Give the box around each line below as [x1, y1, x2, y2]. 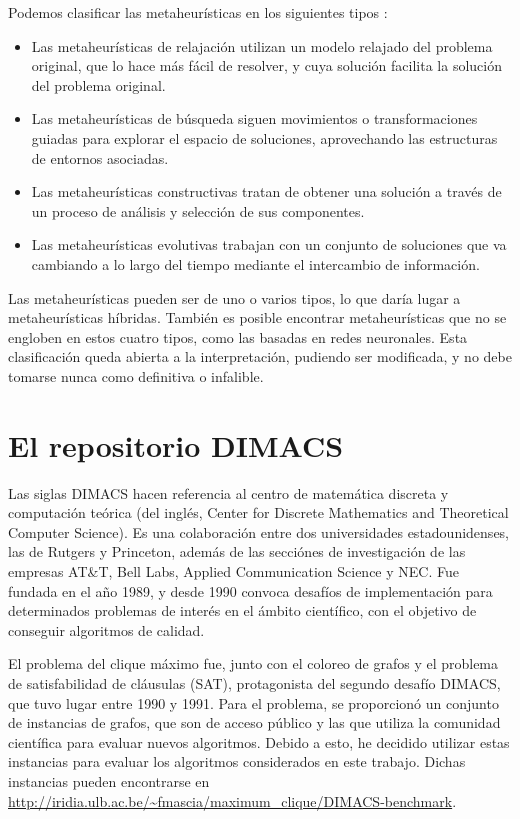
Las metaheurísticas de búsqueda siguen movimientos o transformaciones [31, 108, 478, 129]
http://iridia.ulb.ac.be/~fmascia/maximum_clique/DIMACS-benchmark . [8, 790, 457, 811]
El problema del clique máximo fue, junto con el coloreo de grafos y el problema [8, 653, 499, 674]
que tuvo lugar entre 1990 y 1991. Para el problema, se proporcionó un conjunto [8, 692, 499, 713]
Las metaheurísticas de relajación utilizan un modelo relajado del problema [31, 35, 493, 56]
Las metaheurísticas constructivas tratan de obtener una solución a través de [31, 181, 502, 202]
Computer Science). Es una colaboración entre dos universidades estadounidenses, [8, 521, 510, 542]
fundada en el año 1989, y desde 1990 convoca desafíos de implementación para [8, 580, 493, 601]
